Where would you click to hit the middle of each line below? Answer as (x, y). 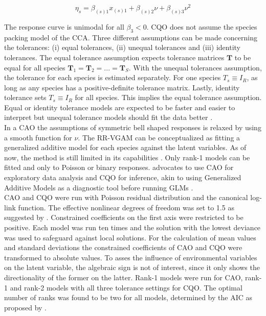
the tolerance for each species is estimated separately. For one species (113, 77)
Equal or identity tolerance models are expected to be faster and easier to (120, 107)
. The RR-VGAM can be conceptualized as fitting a (159, 137)
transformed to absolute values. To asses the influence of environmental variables (131, 257)
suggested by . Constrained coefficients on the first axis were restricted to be (124, 217)
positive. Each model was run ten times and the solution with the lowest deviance (132, 227)
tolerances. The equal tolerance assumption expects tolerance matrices (114, 57)
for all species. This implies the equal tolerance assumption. (168, 97)
